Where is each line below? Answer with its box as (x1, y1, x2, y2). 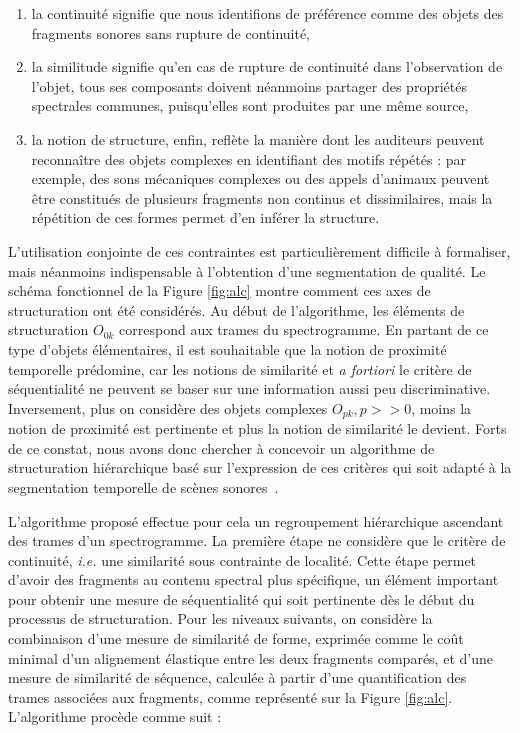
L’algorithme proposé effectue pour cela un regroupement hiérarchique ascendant (8, 510, 504, 531)
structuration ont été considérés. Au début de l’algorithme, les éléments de (8, 299, 465, 320)
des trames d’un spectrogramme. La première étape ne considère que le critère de (8, 530, 506, 551)
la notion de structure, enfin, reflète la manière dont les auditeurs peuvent (31, 128, 485, 149)
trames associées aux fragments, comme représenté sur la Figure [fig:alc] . (8, 686, 453, 707)
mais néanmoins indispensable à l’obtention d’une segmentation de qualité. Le (8, 260, 486, 281)
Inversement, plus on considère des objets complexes (8, 397, 328, 418)
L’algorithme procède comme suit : (8, 706, 222, 727)
